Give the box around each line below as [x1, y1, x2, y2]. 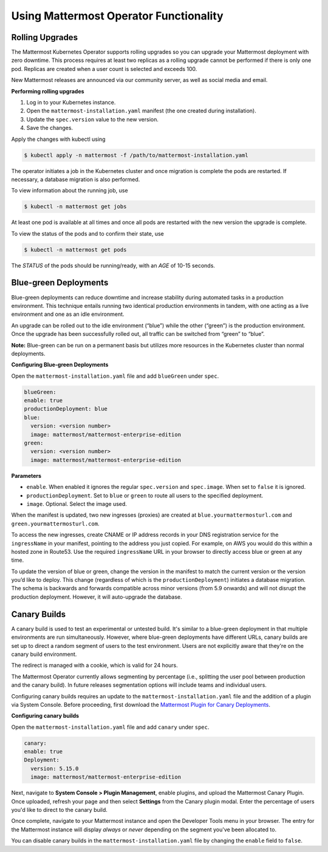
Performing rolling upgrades [11, 87, 84, 95]
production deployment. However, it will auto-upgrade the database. [11, 593, 182, 601]
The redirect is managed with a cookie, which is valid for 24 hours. [11, 662, 179, 669]
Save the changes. [26, 124, 73, 132]
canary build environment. [11, 650, 77, 658]
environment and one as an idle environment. [11, 310, 125, 318]
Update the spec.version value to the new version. [26, 115, 159, 123]
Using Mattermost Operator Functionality [11, 9, 224, 22]
